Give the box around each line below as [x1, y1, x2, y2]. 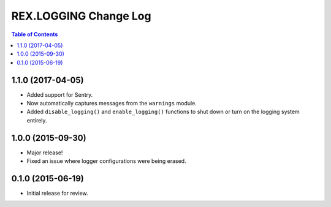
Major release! [26, 149, 63, 156]
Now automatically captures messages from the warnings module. [26, 100, 197, 107]
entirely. [26, 116, 47, 124]
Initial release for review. [26, 190, 88, 197]
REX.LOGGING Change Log [11, 9, 151, 23]
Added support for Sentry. [26, 91, 93, 98]
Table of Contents [11, 31, 58, 38]
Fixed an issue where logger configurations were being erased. [26, 157, 186, 165]
